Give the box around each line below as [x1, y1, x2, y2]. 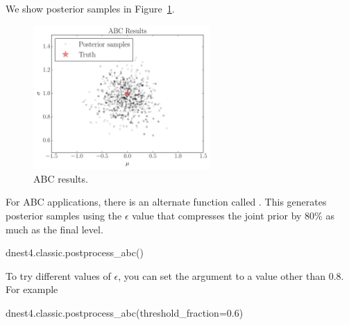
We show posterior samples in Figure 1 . [6, 1, 175, 15]
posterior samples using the [6, 208, 122, 223]
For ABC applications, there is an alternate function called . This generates [6, 194, 327, 209]
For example [6, 282, 58, 297]
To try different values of [6, 268, 111, 283]
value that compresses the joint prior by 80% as [132, 208, 334, 223]
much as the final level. [6, 222, 103, 236]
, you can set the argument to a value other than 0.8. [118, 268, 344, 283]
